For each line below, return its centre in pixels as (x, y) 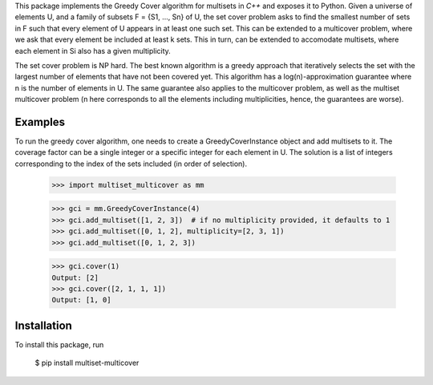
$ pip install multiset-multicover (87, 363)
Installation (43, 325)
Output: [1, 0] (81, 300)
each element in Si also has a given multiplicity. (93, 51)
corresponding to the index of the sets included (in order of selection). (131, 164)
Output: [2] (75, 278)
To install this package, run (59, 344)
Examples (40, 122)
